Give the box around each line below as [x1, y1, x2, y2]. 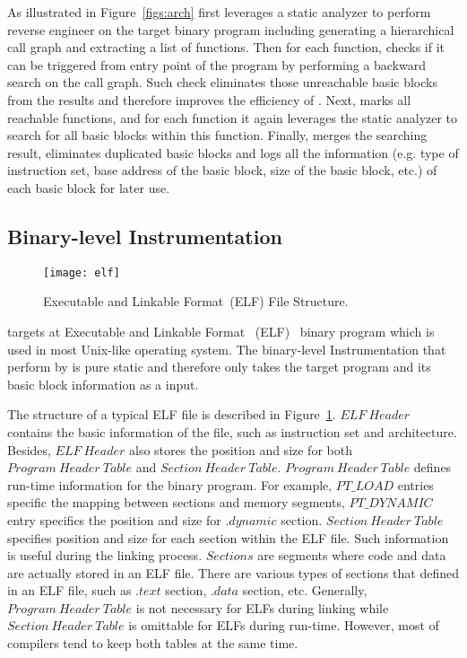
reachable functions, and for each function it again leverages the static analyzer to [7, 108, 458, 127]
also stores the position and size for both [128, 440, 352, 459]
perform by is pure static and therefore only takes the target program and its [7, 357, 431, 376]
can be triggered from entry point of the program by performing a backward [7, 55, 427, 74]
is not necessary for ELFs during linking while [135, 598, 389, 617]
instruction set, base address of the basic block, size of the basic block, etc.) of [7, 161, 437, 180]
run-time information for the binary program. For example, [7, 475, 333, 494]
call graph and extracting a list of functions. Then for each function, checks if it [7, 38, 445, 57]
